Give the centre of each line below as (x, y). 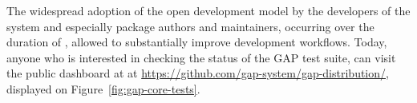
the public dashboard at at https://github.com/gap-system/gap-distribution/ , (198, 73)
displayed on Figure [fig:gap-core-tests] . (103, 88)
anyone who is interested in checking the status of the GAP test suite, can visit (201, 57)
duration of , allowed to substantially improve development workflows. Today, (197, 42)
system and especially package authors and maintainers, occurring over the (190, 26)
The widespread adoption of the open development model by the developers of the (208, 10)
